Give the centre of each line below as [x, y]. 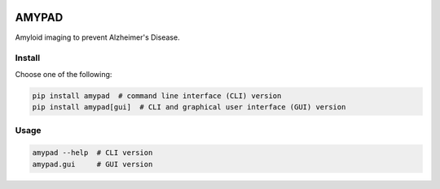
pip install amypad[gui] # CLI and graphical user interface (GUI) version [189, 107]
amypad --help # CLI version [92, 153]
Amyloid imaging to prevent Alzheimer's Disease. [97, 37]
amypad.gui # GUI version [92, 164]
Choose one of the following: [64, 74]
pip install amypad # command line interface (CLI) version [157, 96]
